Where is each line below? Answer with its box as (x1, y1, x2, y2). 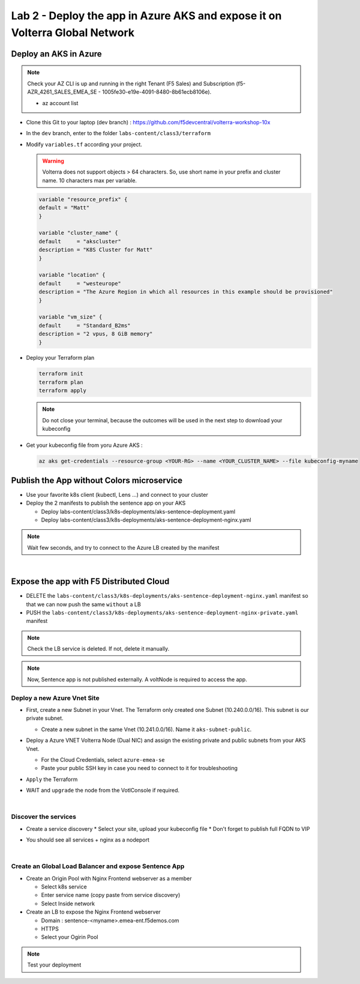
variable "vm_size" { (38, 314, 103, 321)
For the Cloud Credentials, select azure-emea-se (41, 756, 165, 763)
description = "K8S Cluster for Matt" (38, 246, 153, 254)
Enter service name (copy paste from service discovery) (41, 891, 181, 899)
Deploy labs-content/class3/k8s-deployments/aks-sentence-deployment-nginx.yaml (41, 517, 251, 524)
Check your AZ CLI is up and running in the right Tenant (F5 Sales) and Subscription (27, 80, 235, 87)
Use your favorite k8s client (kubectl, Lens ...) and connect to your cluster (26, 491, 208, 498)
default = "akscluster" (38, 238, 121, 244)
